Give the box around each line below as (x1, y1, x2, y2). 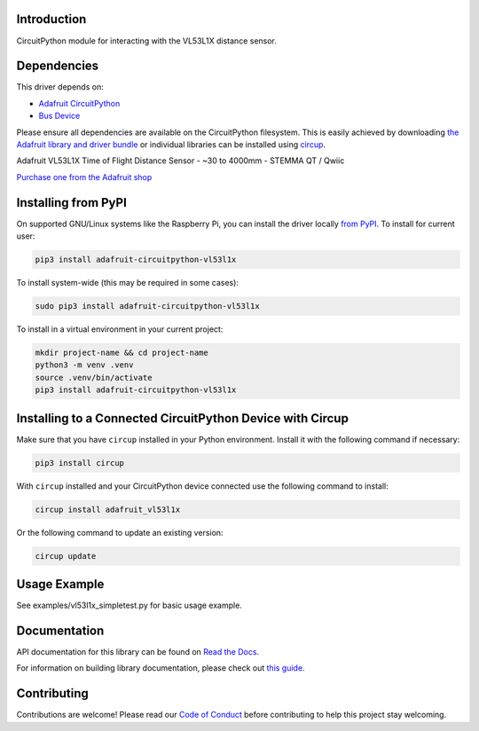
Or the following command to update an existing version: (16, 527, 224, 538)
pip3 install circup (35, 458, 124, 468)
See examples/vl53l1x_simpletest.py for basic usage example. (16, 600, 243, 611)
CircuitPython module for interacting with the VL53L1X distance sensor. (16, 35, 277, 46)
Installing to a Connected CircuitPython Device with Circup (16, 411, 349, 426)
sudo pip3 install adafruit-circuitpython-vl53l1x (35, 302, 261, 311)
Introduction (16, 12, 87, 27)
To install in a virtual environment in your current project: (16, 324, 224, 334)
